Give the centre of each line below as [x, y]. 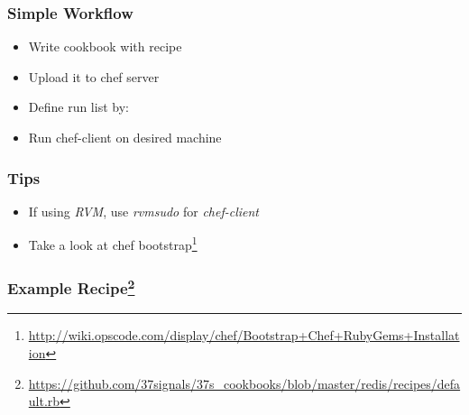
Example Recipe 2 [71, 287]
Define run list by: [78, 107]
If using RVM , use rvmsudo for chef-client [144, 211]
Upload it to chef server [94, 76]
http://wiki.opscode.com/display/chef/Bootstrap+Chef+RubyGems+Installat [244, 335]
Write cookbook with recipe [105, 46]
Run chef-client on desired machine [125, 137]
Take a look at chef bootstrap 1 [113, 244]
